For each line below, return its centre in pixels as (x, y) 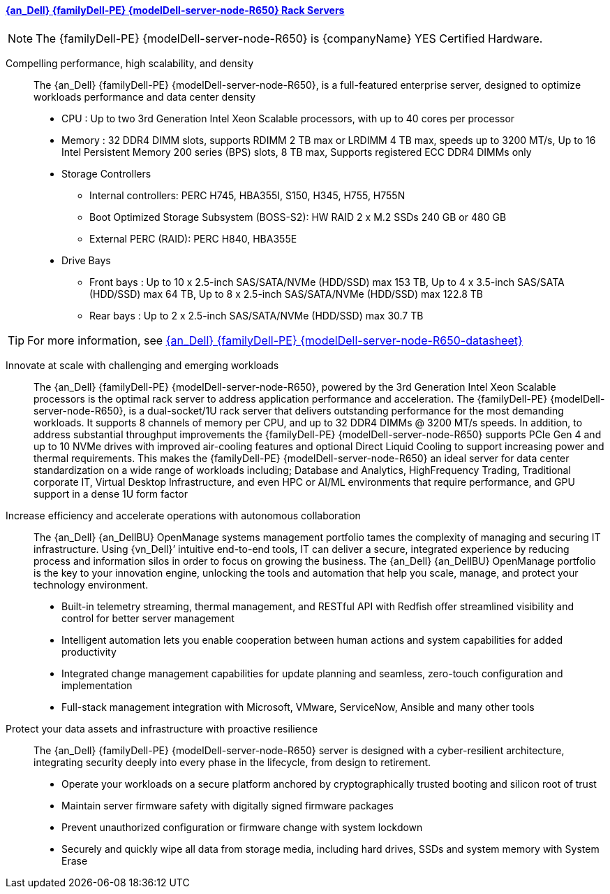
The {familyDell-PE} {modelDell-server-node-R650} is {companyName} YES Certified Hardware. (289, 38)
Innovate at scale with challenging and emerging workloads (142, 365)
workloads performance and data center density (145, 96)
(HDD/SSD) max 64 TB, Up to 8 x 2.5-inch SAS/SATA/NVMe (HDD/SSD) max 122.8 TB (286, 294)
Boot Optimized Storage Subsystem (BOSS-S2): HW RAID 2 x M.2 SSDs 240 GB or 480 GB (298, 217)
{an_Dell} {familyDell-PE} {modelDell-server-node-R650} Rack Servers (175, 10)
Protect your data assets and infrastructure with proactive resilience (162, 728)
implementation (97, 685)
